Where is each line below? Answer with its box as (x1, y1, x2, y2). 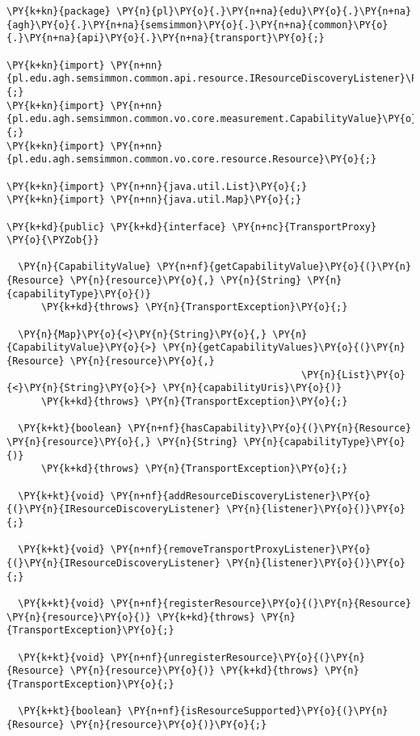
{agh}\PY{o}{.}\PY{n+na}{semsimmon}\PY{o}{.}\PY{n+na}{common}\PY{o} (6, 19, 388, 31)
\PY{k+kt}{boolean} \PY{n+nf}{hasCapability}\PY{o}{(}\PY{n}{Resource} (18, 423, 412, 435)
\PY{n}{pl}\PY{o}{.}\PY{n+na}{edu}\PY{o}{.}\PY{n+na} (116, 6, 412, 17)
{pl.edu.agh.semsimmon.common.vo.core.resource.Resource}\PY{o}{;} (6, 154, 377, 166)
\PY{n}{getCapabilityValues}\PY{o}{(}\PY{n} (162, 342, 405, 354)
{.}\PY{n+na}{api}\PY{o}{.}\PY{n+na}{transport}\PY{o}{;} (6, 32, 325, 44)
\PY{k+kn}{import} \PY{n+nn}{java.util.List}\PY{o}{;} (6, 180, 308, 192)
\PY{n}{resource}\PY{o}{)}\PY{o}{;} (69, 718, 267, 730)
